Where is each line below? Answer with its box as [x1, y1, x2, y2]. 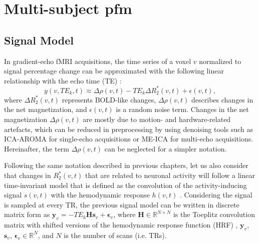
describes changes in [191, 94, 253, 104]
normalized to [199, 55, 241, 66]
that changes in [4, 170, 51, 180]
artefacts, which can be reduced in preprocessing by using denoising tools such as [4, 123, 253, 134]
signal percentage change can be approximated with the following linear [4, 65, 224, 76]
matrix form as [4, 209, 50, 219]
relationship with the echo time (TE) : [4, 75, 122, 85]
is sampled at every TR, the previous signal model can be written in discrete [4, 199, 239, 209]
